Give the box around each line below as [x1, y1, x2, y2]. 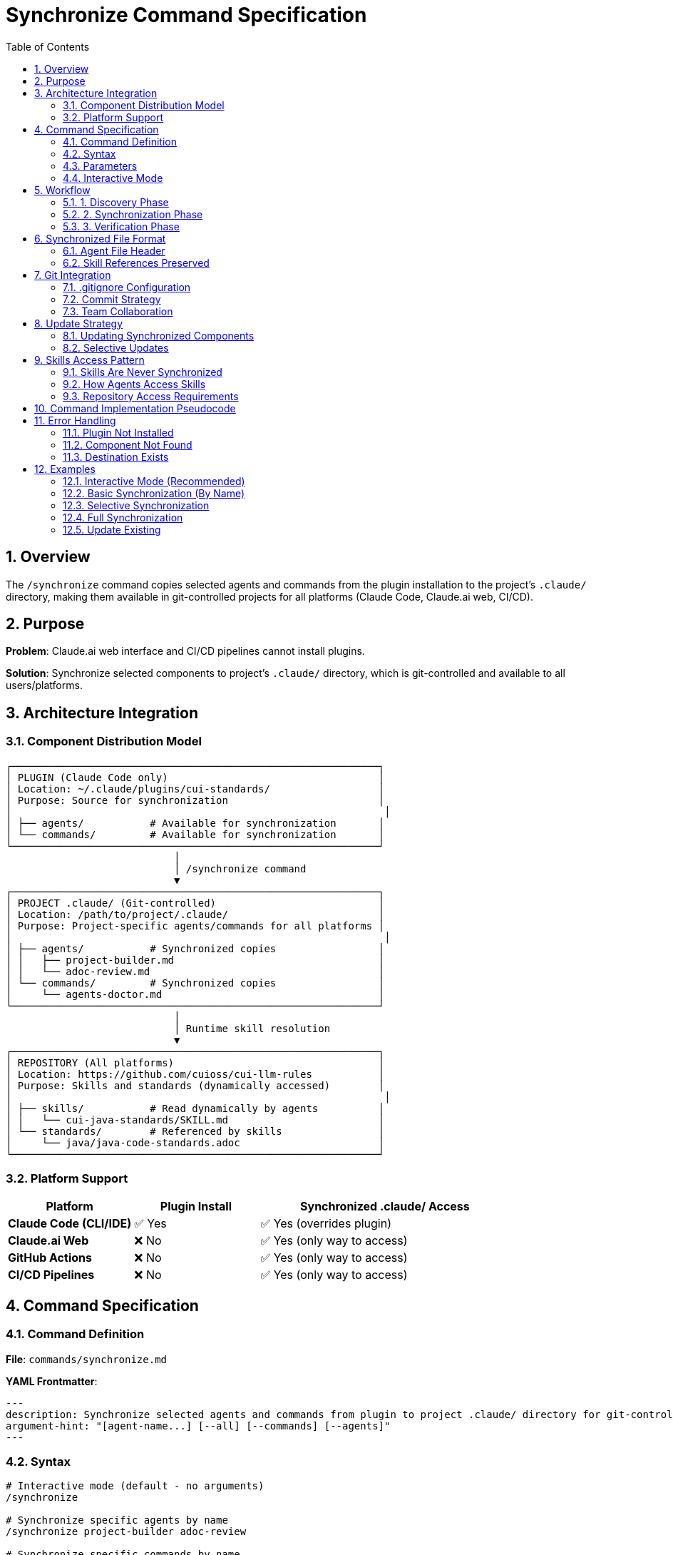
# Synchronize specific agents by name [6, 1514, 228, 1526]
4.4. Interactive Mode [63, 171, 163, 184]
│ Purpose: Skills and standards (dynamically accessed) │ [6, 1079, 385, 1091]
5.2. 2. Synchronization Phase [63, 208, 203, 220]
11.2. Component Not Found [63, 438, 192, 451]
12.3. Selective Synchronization [63, 499, 210, 511]
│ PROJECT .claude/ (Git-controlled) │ [6, 897, 385, 909]
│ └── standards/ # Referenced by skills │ [6, 1125, 385, 1137]
